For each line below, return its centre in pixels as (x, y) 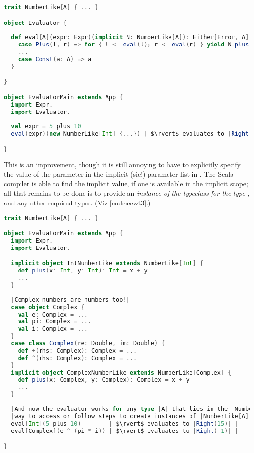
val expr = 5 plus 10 (46, 126)
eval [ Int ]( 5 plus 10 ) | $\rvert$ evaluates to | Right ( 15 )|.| (125, 423)
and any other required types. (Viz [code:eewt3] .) (77, 203)
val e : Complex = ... (53, 314)
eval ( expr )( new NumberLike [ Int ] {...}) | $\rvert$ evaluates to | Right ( (132, 134)
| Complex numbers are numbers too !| (70, 300)
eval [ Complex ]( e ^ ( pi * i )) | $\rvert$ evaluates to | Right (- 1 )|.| (125, 431)
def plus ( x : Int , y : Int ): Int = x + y (83, 271)
